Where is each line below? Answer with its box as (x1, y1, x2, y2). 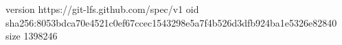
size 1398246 (5, 29, 58, 43)
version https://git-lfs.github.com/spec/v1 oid (5, 2, 199, 16)
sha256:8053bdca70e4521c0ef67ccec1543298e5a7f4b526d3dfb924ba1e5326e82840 (5, 15, 337, 29)
